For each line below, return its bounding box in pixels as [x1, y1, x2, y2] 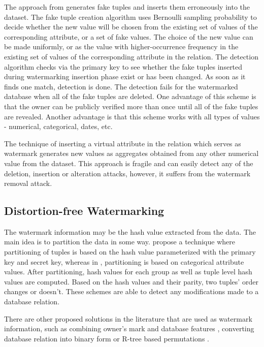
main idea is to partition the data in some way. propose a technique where [4, 236, 235, 247]
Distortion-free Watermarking [4, 203, 164, 218]
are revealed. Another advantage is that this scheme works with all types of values [4, 111, 260, 121]
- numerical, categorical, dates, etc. [4, 121, 113, 132]
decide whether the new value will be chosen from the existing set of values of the [4, 21, 258, 32]
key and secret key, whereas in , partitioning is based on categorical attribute [4, 256, 244, 267]
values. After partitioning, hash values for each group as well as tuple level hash [4, 266, 252, 277]
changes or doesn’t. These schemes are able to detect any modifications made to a [4, 286, 259, 297]
